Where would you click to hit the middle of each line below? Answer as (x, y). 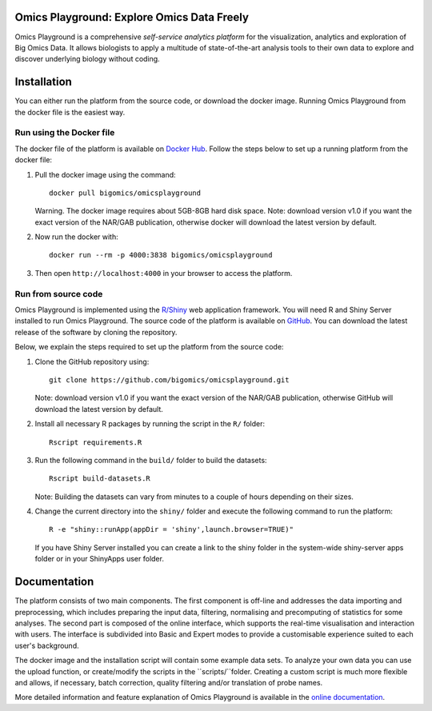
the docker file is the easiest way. (70, 112)
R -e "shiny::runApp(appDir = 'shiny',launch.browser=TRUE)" (171, 529)
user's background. (47, 645)
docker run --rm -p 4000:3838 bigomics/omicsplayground (161, 255)
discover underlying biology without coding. (87, 59)
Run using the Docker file (65, 133)
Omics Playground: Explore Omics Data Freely (132, 17)
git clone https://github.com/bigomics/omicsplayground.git (169, 379)
